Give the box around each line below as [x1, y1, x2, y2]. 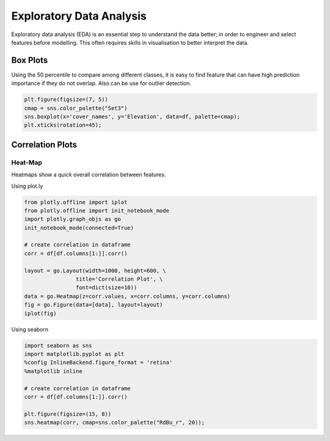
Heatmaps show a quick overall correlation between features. [11, 171, 166, 179]
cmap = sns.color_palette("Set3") [24, 105, 128, 111]
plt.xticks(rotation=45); [24, 122, 102, 128]
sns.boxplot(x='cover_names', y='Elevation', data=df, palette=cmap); [24, 113, 241, 120]
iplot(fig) [24, 309, 57, 317]
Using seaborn [11, 325, 49, 333]
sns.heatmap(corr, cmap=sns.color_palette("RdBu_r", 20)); [24, 419, 205, 426]
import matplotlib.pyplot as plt [24, 350, 125, 357]
